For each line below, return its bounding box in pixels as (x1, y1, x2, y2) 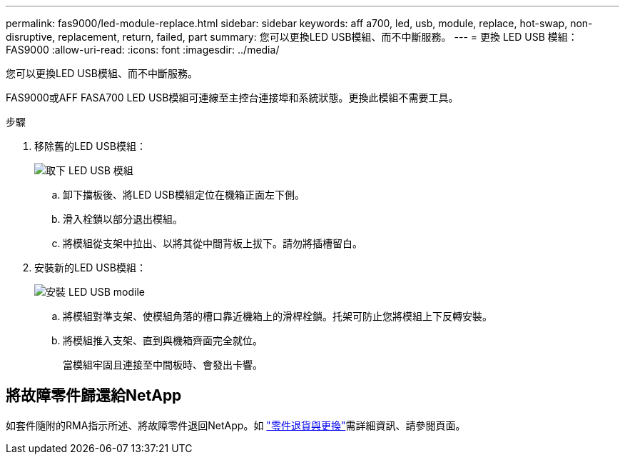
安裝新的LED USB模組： (34, 261, 146, 274)
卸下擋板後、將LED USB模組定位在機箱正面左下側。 (63, 189, 305, 201)
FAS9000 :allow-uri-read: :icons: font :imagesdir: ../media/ (6, 44, 280, 56)
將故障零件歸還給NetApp (6, 386, 182, 405)
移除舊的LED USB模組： (34, 140, 146, 152)
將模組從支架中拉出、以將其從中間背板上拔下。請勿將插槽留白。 (63, 237, 362, 249)
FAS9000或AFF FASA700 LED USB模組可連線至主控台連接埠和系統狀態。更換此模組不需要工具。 (6, 91, 459, 104)
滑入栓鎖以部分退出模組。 (63, 213, 183, 225)
